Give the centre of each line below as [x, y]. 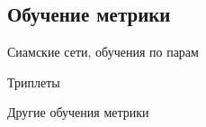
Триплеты [34, 82]
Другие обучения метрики [78, 112]
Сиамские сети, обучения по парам [103, 52]
